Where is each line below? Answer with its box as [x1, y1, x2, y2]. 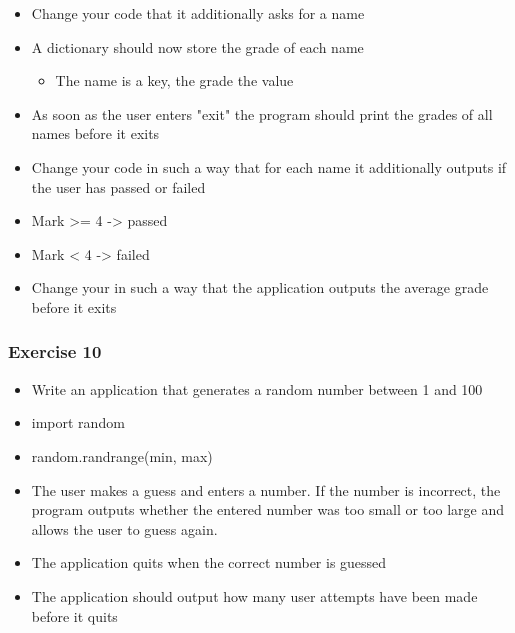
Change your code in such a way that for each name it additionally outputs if [31, 156, 507, 177]
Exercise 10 [8, 339, 102, 364]
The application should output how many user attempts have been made [31, 585, 478, 606]
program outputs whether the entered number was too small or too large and [31, 499, 505, 520]
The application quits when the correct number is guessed [31, 552, 387, 573]
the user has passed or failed [31, 176, 206, 197]
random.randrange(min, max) [31, 445, 213, 466]
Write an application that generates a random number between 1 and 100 [31, 378, 483, 399]
